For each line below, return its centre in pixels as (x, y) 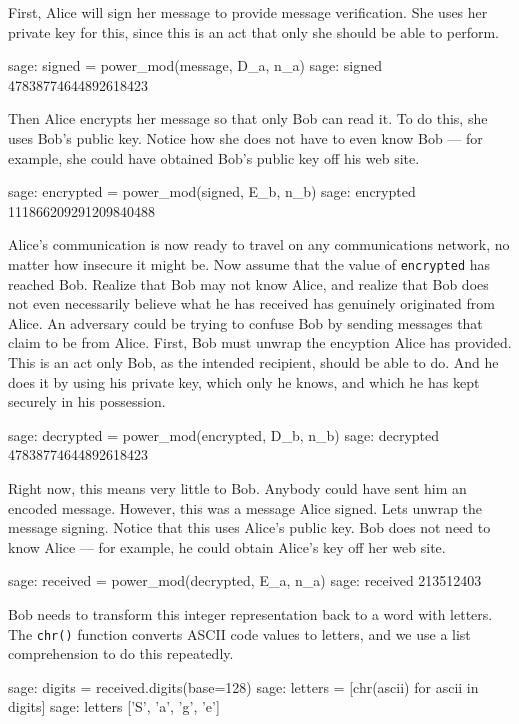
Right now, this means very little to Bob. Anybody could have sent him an (237, 487)
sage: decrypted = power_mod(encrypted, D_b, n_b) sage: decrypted (224, 434)
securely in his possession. (87, 401)
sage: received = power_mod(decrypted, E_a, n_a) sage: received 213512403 (245, 580)
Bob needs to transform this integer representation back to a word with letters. (250, 613)
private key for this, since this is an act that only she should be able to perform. (254, 31)
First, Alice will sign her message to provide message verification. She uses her (248, 12)
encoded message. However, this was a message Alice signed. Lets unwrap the (245, 507)
